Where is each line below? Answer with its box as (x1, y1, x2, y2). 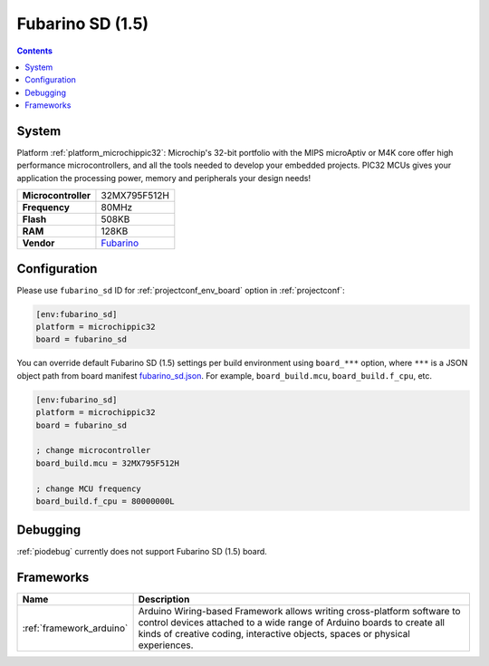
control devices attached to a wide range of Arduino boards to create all (138, 616, 446, 629)
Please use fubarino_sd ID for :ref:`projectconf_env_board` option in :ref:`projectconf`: (16, 285, 345, 295)
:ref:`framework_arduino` (22, 622, 129, 634)
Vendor (22, 236, 55, 249)
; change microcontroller (35, 445, 151, 456)
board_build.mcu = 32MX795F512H (35, 458, 180, 468)
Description (138, 594, 190, 606)
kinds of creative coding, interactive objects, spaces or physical (138, 628, 411, 641)
